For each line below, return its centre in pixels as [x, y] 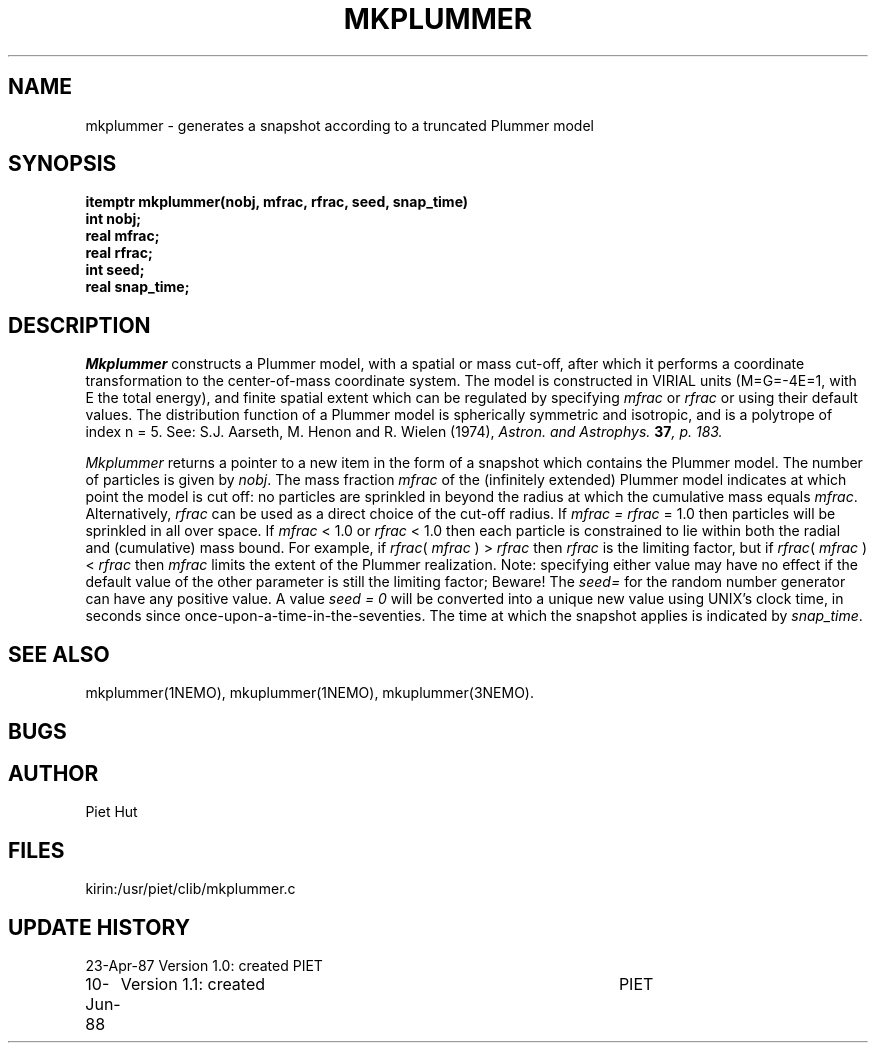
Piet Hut [111, 812]
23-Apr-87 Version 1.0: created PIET [204, 966]
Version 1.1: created [193, 984]
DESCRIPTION [79, 325]
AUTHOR [53, 773]
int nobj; [113, 219]
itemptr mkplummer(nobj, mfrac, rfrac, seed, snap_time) [277, 202]
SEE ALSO [59, 654]
